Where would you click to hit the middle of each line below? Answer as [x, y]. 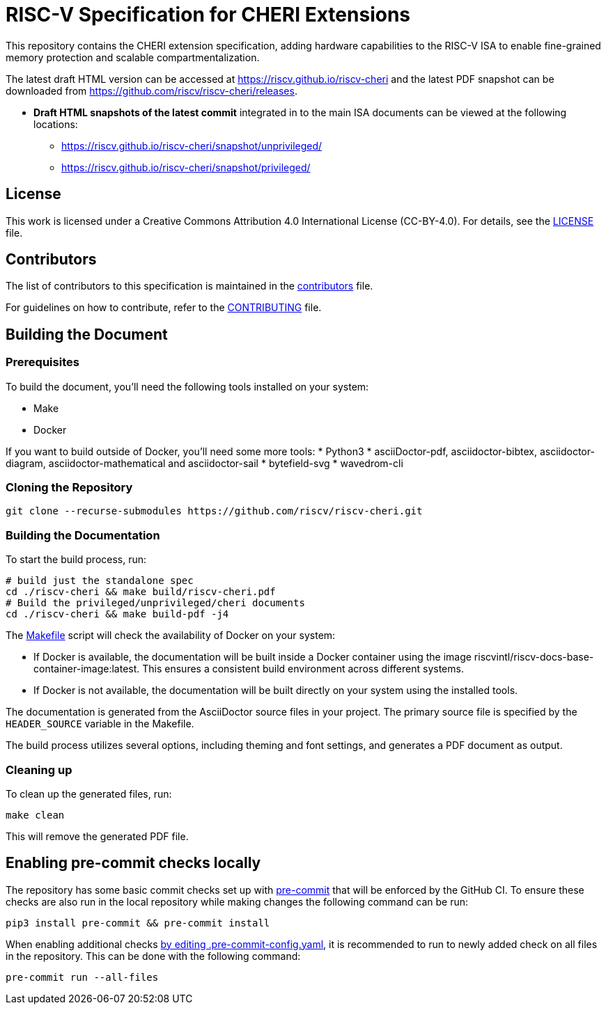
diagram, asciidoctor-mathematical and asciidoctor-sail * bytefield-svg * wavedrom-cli [204, 463]
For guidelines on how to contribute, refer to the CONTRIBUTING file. [164, 308]
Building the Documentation [83, 535]
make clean [35, 815]
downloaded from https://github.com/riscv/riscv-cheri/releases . [151, 90]
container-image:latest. [87, 669]
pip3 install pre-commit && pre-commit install [138, 923]
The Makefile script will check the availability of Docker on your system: [171, 636]
